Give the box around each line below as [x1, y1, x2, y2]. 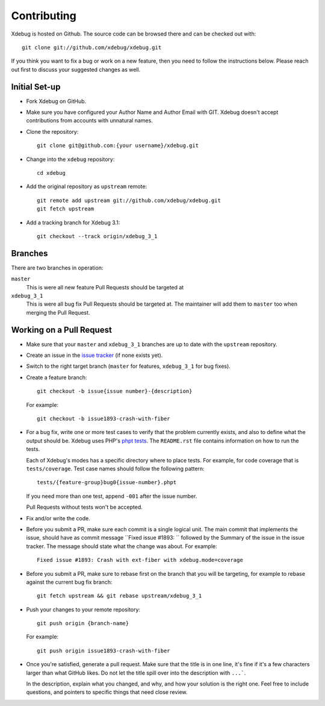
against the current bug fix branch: [26, 578, 113, 585]
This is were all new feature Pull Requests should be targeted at [26, 283, 184, 291]
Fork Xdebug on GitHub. [26, 97, 87, 105]
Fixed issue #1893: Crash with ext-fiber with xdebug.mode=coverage [37, 556, 243, 564]
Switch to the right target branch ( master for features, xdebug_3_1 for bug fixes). [26, 362, 231, 370]
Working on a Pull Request [11, 324, 113, 335]
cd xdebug [37, 169, 66, 176]
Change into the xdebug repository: [26, 156, 115, 163]
